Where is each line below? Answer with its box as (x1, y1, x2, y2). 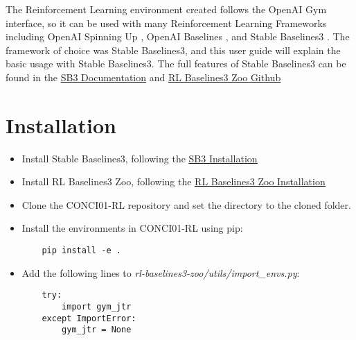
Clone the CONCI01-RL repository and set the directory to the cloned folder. (21, 197, 351, 212)
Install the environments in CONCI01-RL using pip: (21, 221, 243, 235)
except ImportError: (42, 313, 136, 323)
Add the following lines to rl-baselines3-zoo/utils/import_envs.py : (21, 265, 300, 280)
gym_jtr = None (62, 325, 132, 335)
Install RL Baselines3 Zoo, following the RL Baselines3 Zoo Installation (21, 174, 326, 189)
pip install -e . (42, 246, 121, 256)
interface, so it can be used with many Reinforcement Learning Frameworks (6, 15, 327, 30)
